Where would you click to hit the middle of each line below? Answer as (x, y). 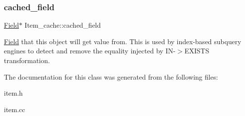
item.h (13, 93)
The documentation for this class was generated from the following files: (111, 76)
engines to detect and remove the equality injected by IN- (90, 51)
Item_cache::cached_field (63, 25)
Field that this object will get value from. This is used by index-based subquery (123, 41)
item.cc (15, 109)
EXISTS (197, 51)
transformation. (27, 60)
